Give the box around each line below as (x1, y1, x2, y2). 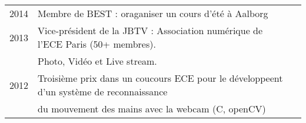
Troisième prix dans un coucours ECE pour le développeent (38, 71, 283, 85)
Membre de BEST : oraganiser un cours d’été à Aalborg (38, 6, 268, 20)
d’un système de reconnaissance (38, 85, 168, 98)
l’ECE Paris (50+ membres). (38, 37, 156, 51)
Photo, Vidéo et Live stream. (38, 54, 157, 68)
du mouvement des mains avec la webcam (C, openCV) (38, 102, 266, 115)
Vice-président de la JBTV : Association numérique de (38, 24, 263, 37)
